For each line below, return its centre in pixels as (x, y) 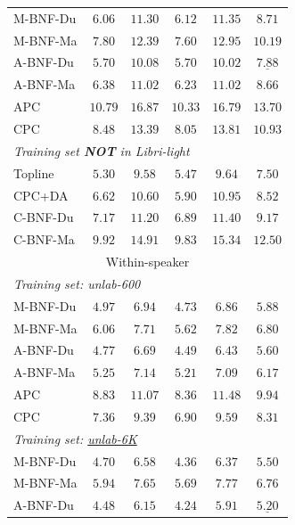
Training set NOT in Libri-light (102, 150)
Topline (34, 172)
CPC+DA (41, 195)
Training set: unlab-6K (75, 438)
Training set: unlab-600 (77, 283)
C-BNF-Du (44, 217)
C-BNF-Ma (44, 239)
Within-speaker (147, 262)
